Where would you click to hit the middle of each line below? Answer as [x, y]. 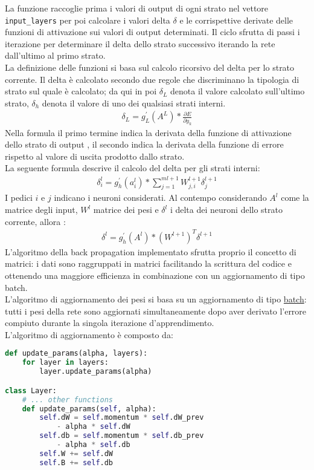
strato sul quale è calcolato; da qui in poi [81, 91]
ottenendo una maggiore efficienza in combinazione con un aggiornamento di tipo [155, 275]
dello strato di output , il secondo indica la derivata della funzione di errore [144, 144]
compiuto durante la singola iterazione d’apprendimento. [110, 323]
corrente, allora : [35, 221]
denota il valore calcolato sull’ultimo [238, 91]
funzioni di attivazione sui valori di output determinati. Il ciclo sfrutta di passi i [152, 32]
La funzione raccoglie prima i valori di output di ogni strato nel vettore [137, 8]
